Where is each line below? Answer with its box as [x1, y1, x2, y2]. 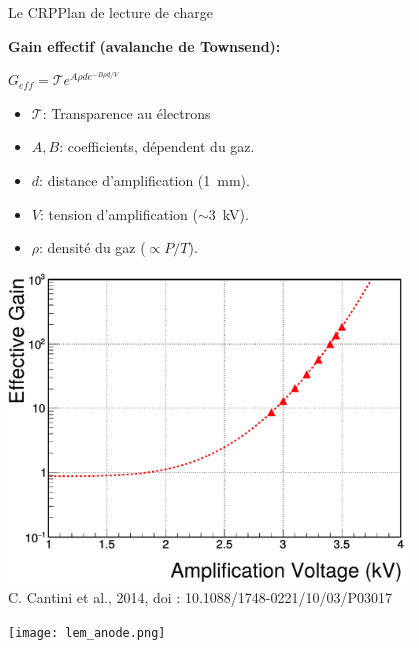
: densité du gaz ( [39, 237, 146, 258]
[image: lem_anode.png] [8, 625, 166, 640]
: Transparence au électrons [42, 102, 211, 123]
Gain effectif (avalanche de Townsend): [8, 35, 281, 56]
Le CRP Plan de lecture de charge [8, 2, 214, 22]
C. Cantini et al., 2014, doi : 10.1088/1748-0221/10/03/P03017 [8, 587, 393, 608]
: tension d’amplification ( [39, 203, 198, 224]
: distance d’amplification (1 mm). [39, 169, 250, 190]
